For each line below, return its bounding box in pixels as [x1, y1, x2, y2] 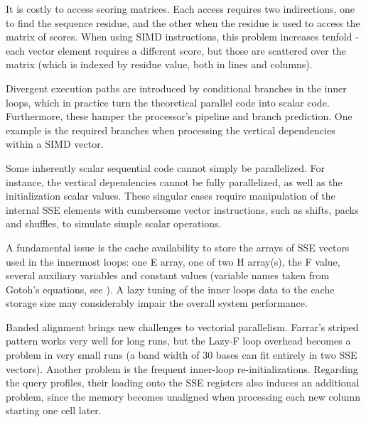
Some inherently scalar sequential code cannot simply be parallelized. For [6, 160, 325, 175]
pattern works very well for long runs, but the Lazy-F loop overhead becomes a [6, 333, 351, 348]
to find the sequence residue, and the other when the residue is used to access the [6, 15, 360, 30]
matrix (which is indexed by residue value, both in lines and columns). [6, 57, 313, 72]
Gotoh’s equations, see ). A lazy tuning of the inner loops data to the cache [6, 281, 335, 296]
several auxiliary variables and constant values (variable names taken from [6, 268, 330, 283]
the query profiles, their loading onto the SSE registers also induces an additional [6, 375, 360, 390]
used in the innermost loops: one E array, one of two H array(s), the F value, [6, 254, 340, 269]
